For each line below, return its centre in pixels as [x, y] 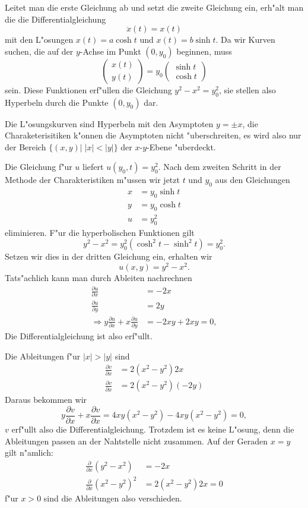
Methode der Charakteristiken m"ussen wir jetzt [92, 180]
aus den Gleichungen [253, 180]
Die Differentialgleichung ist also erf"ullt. [79, 336]
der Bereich [26, 146]
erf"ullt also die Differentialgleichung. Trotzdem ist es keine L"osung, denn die [153, 429]
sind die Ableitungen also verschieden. [113, 498]
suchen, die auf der [39, 51]
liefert [93, 167]
